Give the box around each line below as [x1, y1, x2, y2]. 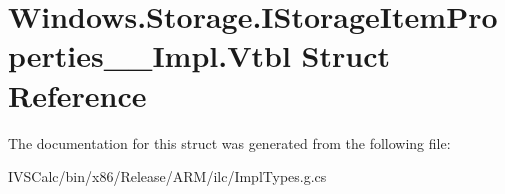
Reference [8, 74, 147, 115]
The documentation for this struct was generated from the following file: [8, 132, 451, 153]
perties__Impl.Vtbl [8, 35, 291, 76]
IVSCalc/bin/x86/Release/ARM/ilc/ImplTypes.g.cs [8, 166, 327, 187]
